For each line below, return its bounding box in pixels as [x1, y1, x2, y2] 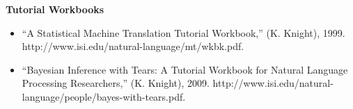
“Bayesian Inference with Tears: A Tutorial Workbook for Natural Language [22, 62, 348, 76]
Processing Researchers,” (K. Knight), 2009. [22, 76, 210, 90]
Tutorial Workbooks [6, 2, 104, 16]
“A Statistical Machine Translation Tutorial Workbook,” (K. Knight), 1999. [22, 25, 345, 40]
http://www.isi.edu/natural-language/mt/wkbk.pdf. [22, 39, 244, 53]
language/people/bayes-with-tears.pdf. [22, 89, 186, 103]
